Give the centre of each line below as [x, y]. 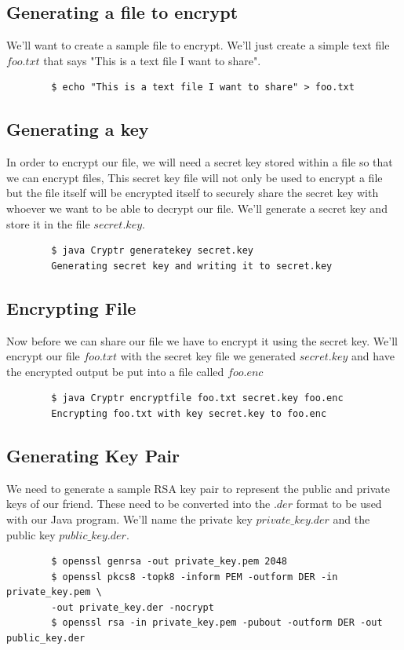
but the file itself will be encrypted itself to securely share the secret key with [193, 193]
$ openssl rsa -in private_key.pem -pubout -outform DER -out [217, 623]
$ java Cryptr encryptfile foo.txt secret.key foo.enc [197, 398]
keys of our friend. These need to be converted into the [138, 504]
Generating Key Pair [93, 455]
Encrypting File [71, 307]
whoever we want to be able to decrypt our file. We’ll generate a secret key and [197, 208]
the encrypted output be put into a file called [115, 371]
